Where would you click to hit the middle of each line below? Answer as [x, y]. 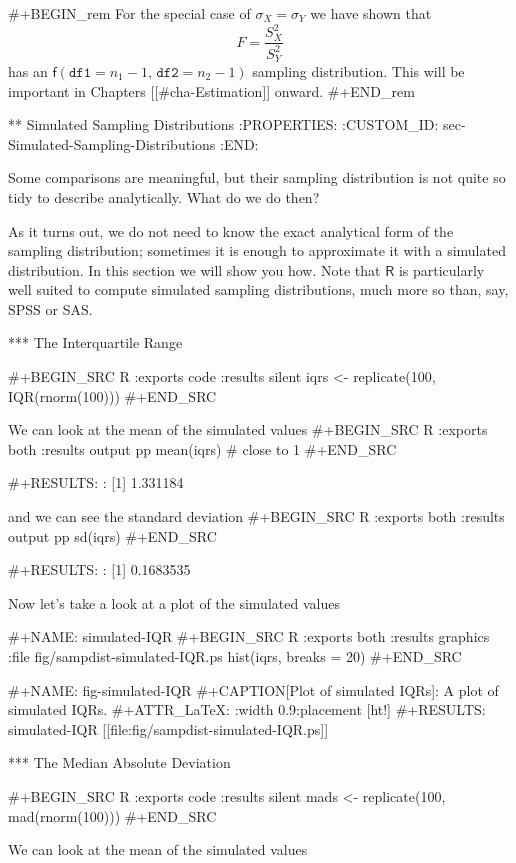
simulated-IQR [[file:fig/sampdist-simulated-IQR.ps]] [168, 728]
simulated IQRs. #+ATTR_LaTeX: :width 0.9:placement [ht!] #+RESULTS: [247, 709]
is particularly [441, 269]
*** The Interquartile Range [95, 342]
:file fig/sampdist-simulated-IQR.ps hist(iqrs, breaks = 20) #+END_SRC [235, 656]
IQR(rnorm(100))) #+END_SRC [112, 395]
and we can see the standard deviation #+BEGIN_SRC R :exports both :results [256, 516]
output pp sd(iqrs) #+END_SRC [112, 535]
